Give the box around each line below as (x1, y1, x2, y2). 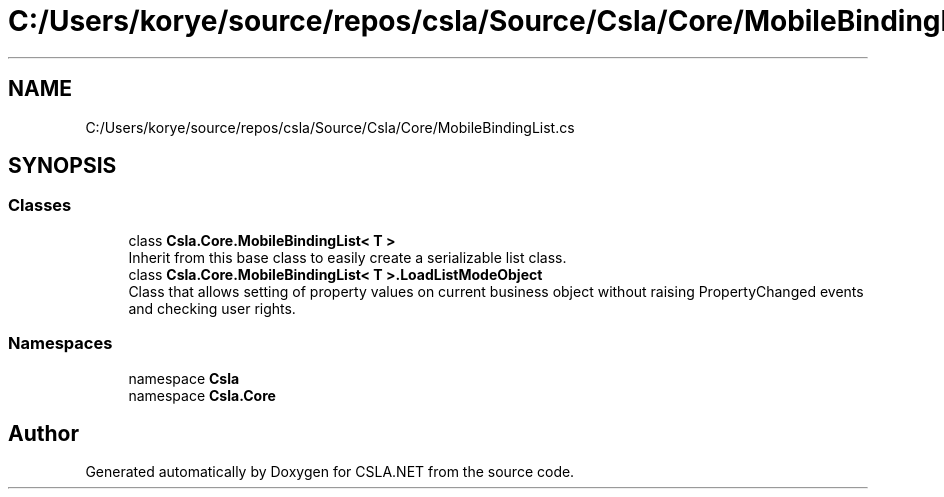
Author (8, 420, 79, 446)
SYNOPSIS (8, 153, 117, 179)
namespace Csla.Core (128, 386, 276, 404)
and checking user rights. (128, 299, 296, 317)
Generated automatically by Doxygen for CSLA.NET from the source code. (85, 463, 575, 481)
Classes (8, 195, 72, 216)
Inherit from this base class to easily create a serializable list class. (128, 248, 567, 266)
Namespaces (8, 333, 113, 354)
